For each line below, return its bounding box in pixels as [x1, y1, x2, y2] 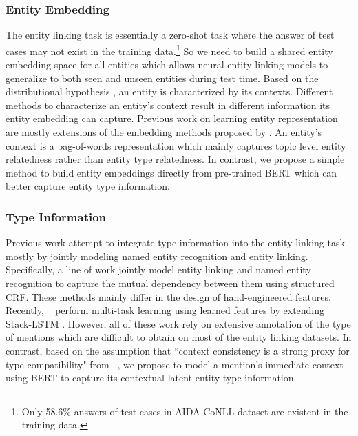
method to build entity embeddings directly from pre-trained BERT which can [6, 165, 337, 179]
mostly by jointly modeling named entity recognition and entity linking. [6, 248, 308, 263]
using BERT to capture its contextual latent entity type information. [6, 370, 297, 385]
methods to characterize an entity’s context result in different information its [6, 97, 330, 112]
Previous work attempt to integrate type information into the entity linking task [6, 235, 345, 250]
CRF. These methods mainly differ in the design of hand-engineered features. [6, 289, 331, 304]
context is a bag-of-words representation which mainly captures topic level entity [6, 138, 346, 152]
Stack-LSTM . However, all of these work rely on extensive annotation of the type [6, 316, 351, 330]
